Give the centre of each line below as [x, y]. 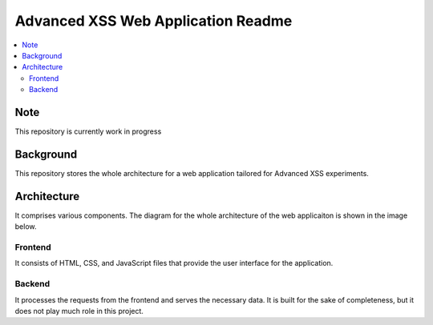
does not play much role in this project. [79, 311]
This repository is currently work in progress [88, 131]
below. [26, 227]
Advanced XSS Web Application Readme [154, 21]
